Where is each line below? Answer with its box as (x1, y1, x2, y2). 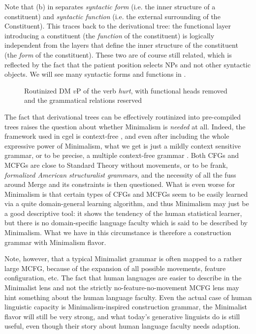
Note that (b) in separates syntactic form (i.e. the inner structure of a (4, 1, 216, 11)
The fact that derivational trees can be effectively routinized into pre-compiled (4, 111, 241, 121)
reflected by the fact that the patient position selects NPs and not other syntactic (4, 59, 251, 69)
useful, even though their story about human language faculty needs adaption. (4, 321, 241, 331)
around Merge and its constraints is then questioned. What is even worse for (4, 179, 235, 189)
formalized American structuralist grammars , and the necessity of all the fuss (4, 169, 236, 180)
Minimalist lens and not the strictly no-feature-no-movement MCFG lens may (4, 282, 239, 293)
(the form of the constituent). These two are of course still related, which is (4, 49, 232, 60)
